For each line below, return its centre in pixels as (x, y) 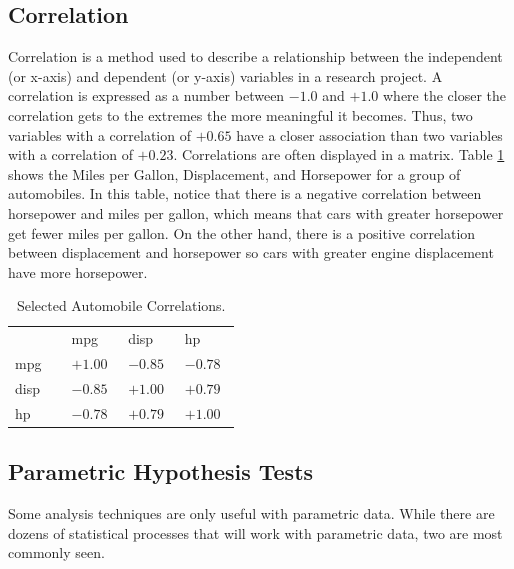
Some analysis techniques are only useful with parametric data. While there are (251, 513)
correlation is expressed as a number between (146, 95)
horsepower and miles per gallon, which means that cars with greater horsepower (256, 212)
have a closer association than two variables (369, 134)
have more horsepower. (78, 271)
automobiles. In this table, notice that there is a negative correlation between (245, 193)
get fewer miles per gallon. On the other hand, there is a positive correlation (242, 232)
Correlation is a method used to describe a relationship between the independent (255, 56)
